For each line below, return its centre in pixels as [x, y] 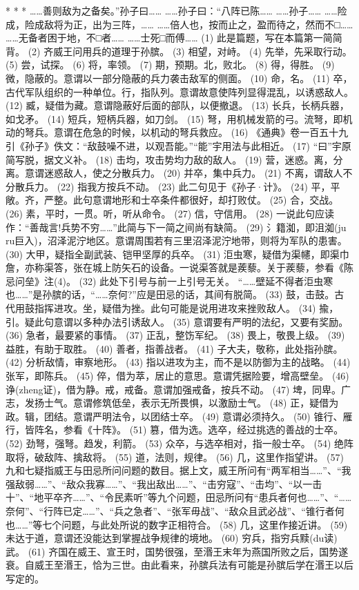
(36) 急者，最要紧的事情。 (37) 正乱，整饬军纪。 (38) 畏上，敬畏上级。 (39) [175, 335]
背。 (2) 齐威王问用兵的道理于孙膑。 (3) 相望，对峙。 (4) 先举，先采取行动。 [179, 51]
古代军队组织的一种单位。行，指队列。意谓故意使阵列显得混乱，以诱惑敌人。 [179, 91]
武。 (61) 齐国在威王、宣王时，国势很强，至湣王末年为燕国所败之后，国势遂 [177, 551]
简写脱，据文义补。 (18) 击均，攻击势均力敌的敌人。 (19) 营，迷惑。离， [169, 159]
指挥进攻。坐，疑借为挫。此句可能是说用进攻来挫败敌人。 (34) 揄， [186, 308]
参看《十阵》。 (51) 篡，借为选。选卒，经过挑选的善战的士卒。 [203, 430]
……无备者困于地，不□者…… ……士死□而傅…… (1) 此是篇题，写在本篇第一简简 [174, 38]
